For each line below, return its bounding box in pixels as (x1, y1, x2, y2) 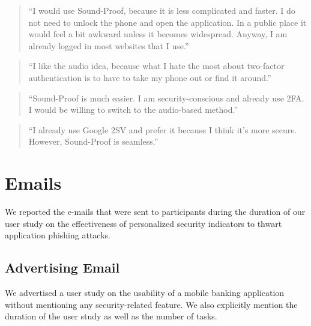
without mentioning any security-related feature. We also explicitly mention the (5, 298, 298, 310)
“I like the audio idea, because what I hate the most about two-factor (28, 59, 285, 72)
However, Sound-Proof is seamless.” (28, 135, 159, 148)
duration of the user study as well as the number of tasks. (5, 310, 217, 322)
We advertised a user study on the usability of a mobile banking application (5, 286, 285, 299)
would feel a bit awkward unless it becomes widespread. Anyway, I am (28, 28, 288, 40)
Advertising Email (5, 258, 120, 277)
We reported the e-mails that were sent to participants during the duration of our (5, 205, 306, 218)
